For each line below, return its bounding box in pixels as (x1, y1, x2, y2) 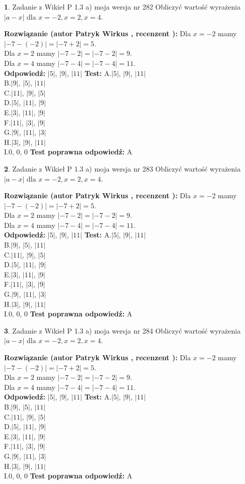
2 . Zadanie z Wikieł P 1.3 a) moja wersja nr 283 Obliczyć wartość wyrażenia (4, 163, 241, 174)
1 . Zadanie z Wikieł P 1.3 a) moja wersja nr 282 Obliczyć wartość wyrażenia (4, 2, 241, 12)
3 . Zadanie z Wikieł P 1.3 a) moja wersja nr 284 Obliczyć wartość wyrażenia (4, 325, 241, 336)
